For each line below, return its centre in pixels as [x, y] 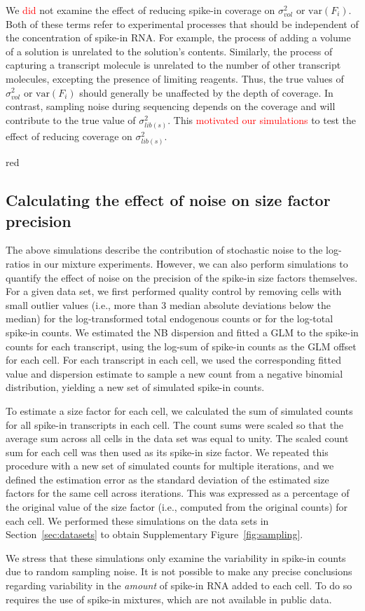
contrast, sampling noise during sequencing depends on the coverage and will [171, 106]
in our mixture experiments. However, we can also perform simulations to [191, 263]
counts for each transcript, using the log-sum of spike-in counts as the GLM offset [181, 346]
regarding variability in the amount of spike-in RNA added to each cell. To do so [179, 585]
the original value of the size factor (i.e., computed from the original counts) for [177, 507]
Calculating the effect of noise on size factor [168, 200]
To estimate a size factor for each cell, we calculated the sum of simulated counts [179, 410]
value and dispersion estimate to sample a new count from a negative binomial [174, 373]
